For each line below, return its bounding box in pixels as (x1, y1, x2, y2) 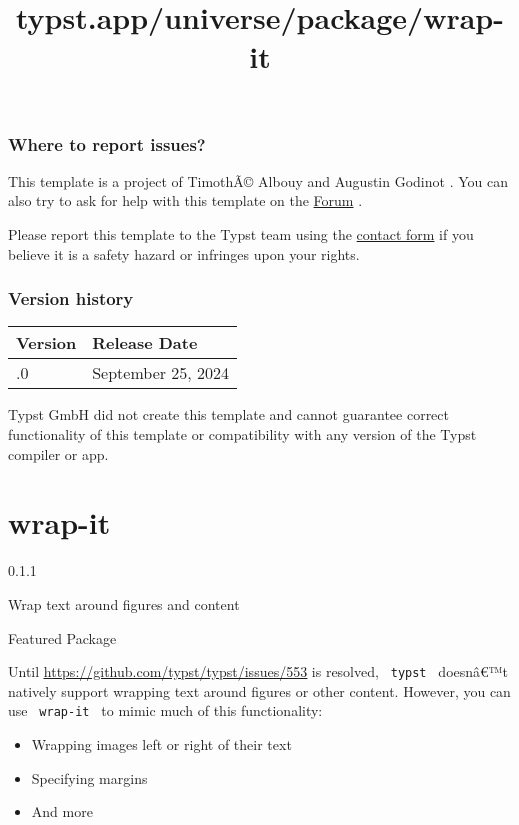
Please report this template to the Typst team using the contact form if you (8, 224, 474, 245)
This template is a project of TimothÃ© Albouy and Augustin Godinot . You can (8, 170, 508, 191)
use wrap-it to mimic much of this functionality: (8, 700, 323, 721)
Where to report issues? (8, 131, 206, 156)
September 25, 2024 (92, 361, 230, 385)
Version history (8, 286, 134, 311)
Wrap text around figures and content (8, 593, 240, 614)
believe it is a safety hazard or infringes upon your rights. (8, 243, 360, 264)
